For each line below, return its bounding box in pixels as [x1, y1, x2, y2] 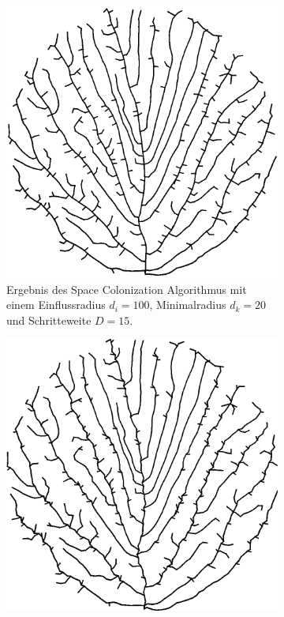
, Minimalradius [149, 296, 226, 313]
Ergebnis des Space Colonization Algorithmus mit [6, 280, 247, 297]
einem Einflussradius [6, 296, 106, 313]
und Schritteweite [6, 311, 92, 328]
